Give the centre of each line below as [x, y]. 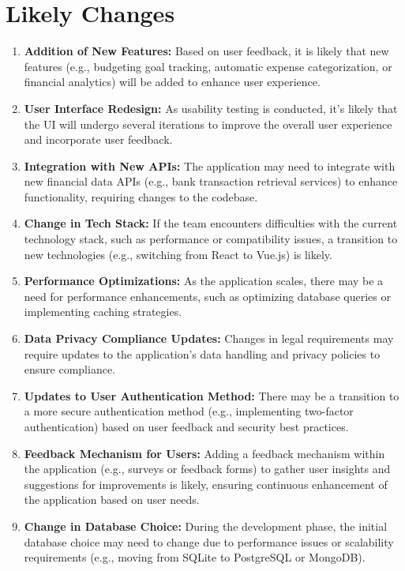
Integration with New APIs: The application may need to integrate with [210, 165]
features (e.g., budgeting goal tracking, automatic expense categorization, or [208, 66]
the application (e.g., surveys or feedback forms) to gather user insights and [207, 469]
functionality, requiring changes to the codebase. [141, 196]
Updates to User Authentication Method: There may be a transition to [212, 395]
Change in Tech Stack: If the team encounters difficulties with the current [211, 223]
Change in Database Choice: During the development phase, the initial [206, 526]
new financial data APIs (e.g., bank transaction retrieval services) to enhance [211, 181]
